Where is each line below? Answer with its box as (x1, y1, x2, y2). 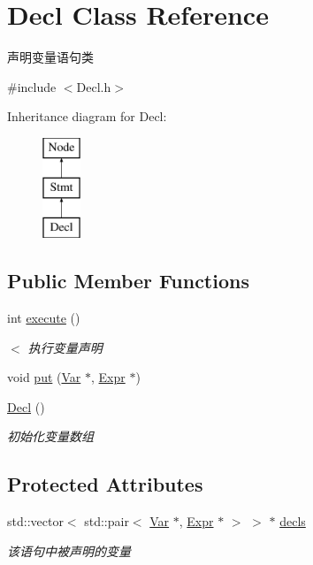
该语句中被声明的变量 (7, 541, 131, 560)
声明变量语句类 (7, 48, 94, 66)
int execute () (7, 309, 80, 327)
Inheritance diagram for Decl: (7, 107, 167, 126)
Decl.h (76, 77, 111, 95)
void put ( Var (7, 368, 81, 386)
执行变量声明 (27, 338, 103, 356)
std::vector (7, 512, 64, 531)
